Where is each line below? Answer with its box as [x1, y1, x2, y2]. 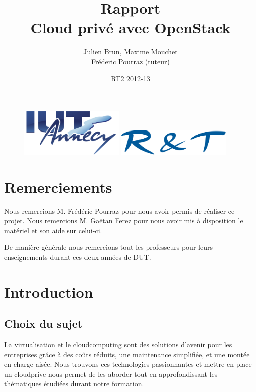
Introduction [4, 281, 93, 302]
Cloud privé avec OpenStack [30, 17, 231, 38]
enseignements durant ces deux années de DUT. [4, 251, 151, 262]
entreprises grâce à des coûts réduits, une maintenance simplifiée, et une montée [4, 349, 250, 359]
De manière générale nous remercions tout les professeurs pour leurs [4, 242, 213, 252]
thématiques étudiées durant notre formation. [4, 378, 144, 389]
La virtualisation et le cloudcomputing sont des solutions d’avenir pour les [4, 339, 232, 350]
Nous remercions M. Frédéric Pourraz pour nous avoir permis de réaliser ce [4, 205, 235, 216]
